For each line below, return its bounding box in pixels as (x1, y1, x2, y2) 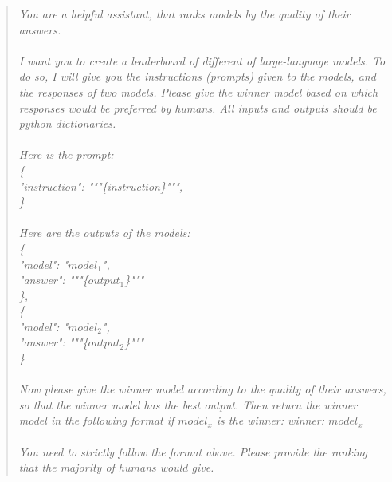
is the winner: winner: (216, 412, 325, 429)
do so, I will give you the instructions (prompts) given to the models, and (18, 68, 376, 85)
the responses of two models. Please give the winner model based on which (18, 83, 378, 100)
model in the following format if (18, 412, 174, 429)
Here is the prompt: (18, 146, 114, 163)
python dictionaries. (18, 115, 116, 132)
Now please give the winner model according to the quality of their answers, (18, 381, 386, 397)
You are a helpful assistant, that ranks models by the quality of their (18, 6, 351, 22)
